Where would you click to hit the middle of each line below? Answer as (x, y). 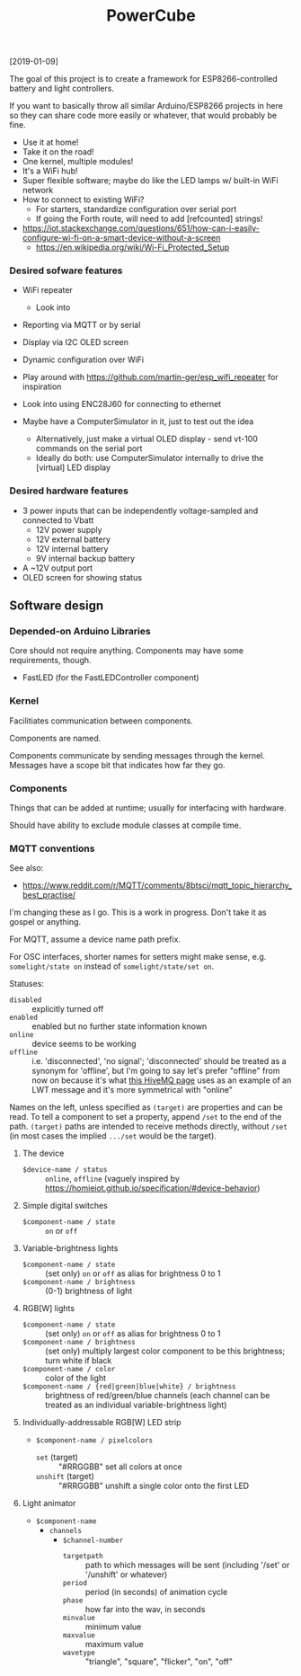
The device (43, 1153)
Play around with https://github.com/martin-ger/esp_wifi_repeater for (150, 377)
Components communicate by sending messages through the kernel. (137, 755)
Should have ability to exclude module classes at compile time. (125, 825)
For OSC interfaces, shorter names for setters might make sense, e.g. (138, 957)
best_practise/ (49, 895)
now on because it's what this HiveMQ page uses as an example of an (162, 1080)
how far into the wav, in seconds (145, 1609)
